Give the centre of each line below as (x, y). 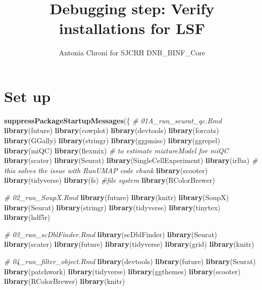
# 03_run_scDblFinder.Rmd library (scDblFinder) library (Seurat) (111, 234)
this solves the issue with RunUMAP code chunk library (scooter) (106, 170)
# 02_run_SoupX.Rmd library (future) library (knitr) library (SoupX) (117, 197)
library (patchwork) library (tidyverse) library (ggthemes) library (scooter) (122, 271)
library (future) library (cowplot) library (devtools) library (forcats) (112, 130)
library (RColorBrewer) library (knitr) (64, 281)
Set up (27, 96)
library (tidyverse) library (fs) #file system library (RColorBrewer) (110, 180)
